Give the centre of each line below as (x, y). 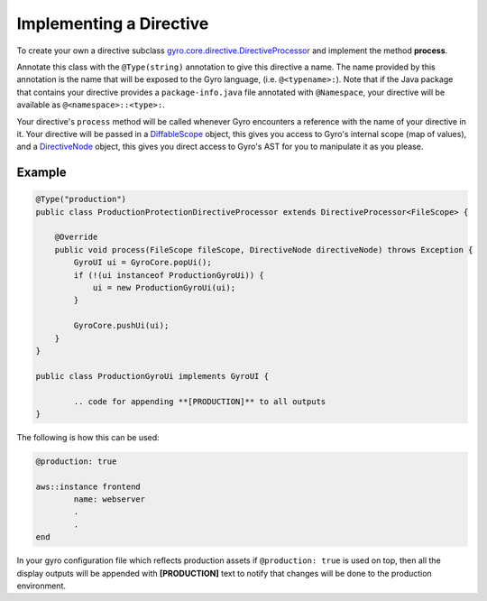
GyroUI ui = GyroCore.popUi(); (142, 263)
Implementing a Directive (113, 23)
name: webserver (110, 499)
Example (41, 173)
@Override (76, 237)
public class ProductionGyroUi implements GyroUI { (152, 376)
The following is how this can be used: (88, 437)
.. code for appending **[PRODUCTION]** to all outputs (200, 401)
